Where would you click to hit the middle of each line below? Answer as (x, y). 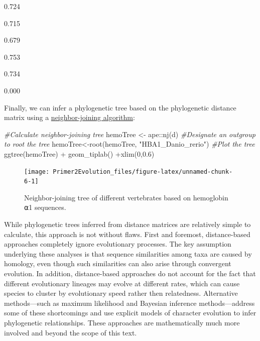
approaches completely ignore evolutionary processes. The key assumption (118, 244)
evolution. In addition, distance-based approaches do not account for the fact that (130, 273)
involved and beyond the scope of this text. (71, 332)
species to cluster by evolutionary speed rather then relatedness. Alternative (121, 293)
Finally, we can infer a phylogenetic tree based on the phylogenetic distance (120, 107)
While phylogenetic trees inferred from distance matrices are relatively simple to (127, 224)
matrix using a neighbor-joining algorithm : (70, 117)
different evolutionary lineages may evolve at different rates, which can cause (122, 283)
